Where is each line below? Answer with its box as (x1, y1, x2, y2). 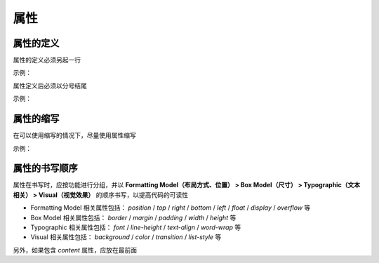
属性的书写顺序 (13, 162, 78, 175)
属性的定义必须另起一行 (13, 56, 81, 65)
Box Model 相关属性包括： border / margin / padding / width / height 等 (30, 213, 237, 222)
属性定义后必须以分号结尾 (13, 81, 87, 90)
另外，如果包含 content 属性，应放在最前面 (13, 245, 137, 254)
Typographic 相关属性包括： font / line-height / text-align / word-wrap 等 (30, 223, 241, 231)
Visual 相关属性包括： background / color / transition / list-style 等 (30, 233, 222, 241)
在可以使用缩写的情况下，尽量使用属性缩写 (13, 131, 136, 140)
